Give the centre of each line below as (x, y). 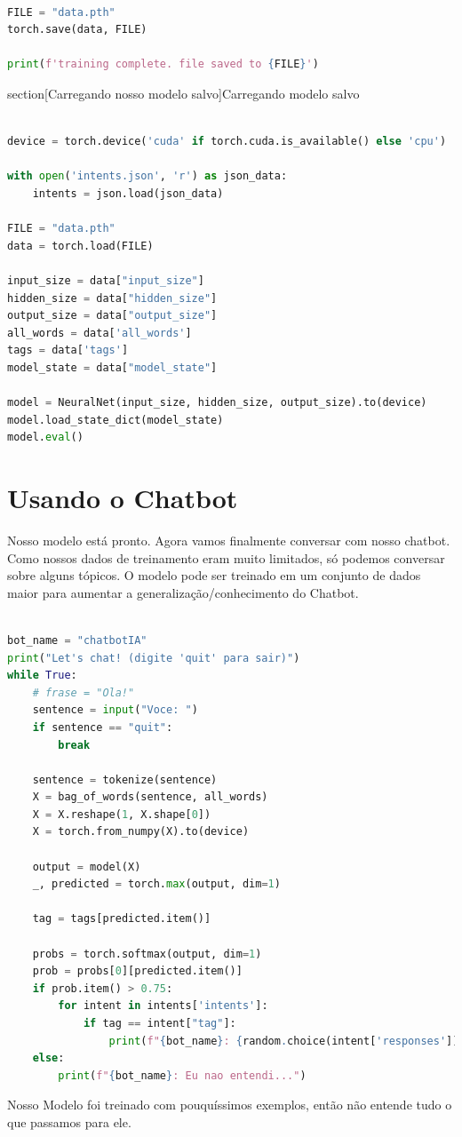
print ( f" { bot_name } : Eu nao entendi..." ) (182, 1075)
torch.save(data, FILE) (77, 30)
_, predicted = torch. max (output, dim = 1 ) (156, 884)
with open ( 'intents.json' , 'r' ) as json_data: (147, 176)
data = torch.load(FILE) (80, 246)
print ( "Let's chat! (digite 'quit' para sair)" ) (154, 658)
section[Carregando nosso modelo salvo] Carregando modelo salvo (183, 93)
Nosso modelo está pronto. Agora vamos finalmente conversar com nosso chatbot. (229, 540)
